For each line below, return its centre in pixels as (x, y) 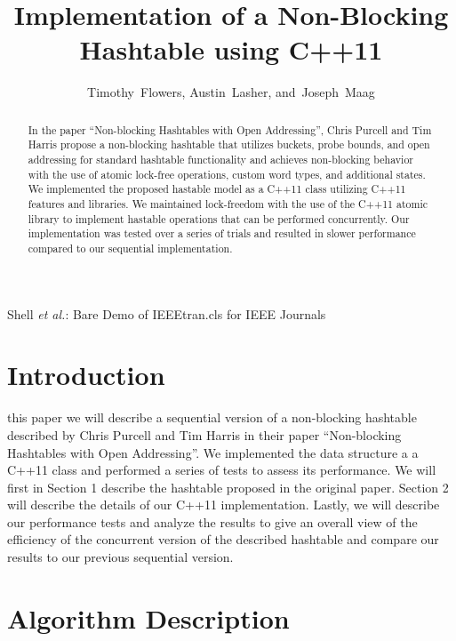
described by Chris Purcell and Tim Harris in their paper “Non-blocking (204, 434)
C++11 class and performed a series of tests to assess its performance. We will (222, 470)
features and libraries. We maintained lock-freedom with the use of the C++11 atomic (228, 203)
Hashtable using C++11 (231, 49)
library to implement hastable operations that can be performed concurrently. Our (219, 218)
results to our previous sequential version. (120, 557)
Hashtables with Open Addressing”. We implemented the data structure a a (213, 452)
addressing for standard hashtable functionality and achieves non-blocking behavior (221, 160)
